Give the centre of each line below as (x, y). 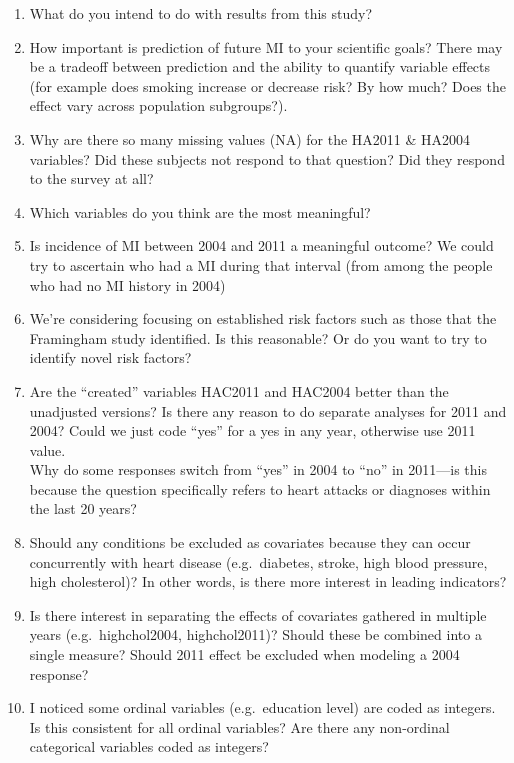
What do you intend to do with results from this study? (201, 13)
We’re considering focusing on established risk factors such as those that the (263, 318)
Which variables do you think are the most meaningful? (200, 211)
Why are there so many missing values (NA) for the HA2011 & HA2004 (250, 138)
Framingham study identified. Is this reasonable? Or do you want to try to (258, 337)
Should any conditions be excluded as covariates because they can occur (250, 542)
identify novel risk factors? (110, 357)
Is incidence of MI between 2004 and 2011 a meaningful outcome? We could (261, 245)
